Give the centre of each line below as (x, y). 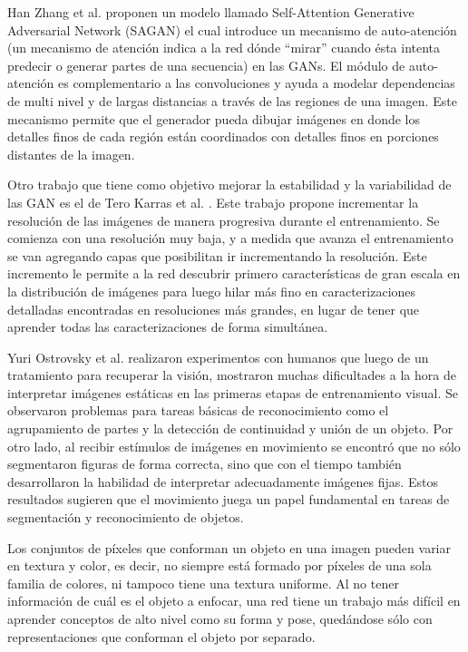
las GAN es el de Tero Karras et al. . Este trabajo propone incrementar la (213, 202)
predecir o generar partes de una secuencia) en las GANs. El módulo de (206, 65)
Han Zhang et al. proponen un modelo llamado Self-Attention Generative (211, 12)
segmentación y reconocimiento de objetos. (126, 517)
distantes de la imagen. (71, 154)
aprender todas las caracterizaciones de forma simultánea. (168, 327)
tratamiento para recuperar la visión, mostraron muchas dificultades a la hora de (232, 375)
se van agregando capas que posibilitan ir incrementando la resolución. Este (217, 255)
